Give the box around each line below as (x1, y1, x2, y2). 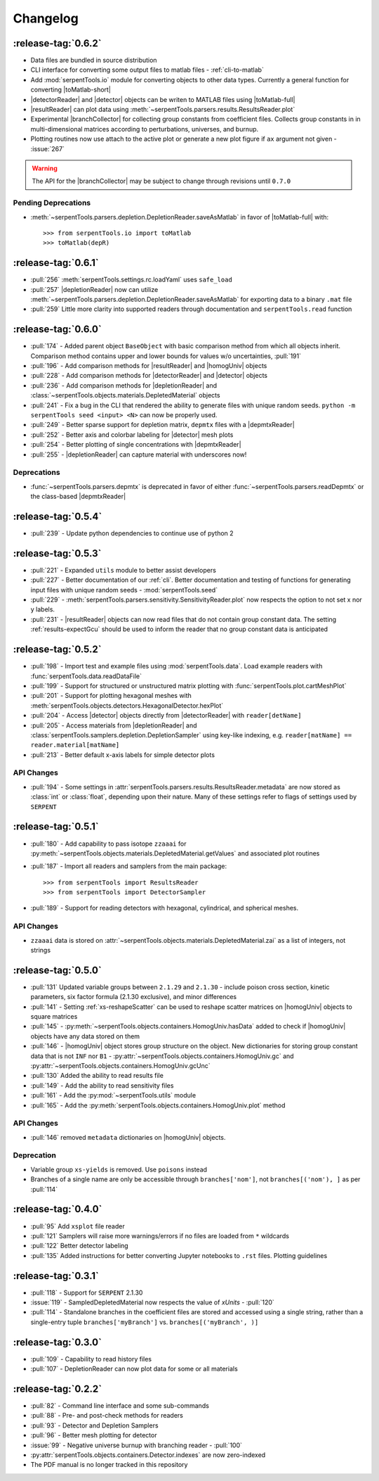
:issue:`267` (30, 144, 65, 153)
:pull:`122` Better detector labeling (30, 1242, 129, 1250)
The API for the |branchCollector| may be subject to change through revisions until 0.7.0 (32, 177, 291, 186)
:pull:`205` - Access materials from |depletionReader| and (30, 721, 197, 730)
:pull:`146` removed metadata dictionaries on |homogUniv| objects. (30, 1133, 226, 1141)
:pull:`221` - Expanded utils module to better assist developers (30, 566, 217, 574)
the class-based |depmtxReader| (30, 492, 126, 501)
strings (30, 946, 51, 954)
